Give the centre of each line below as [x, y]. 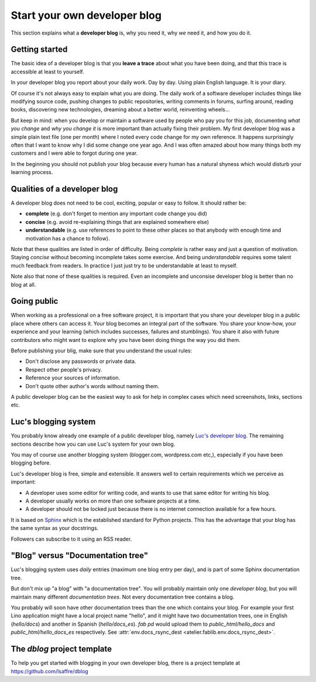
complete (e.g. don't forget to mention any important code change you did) [116, 213]
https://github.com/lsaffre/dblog [50, 671]
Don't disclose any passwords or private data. [81, 361]
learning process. [32, 172]
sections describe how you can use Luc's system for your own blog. [93, 444]
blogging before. [31, 463]
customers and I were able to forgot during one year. [74, 153]
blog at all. [23, 284]
